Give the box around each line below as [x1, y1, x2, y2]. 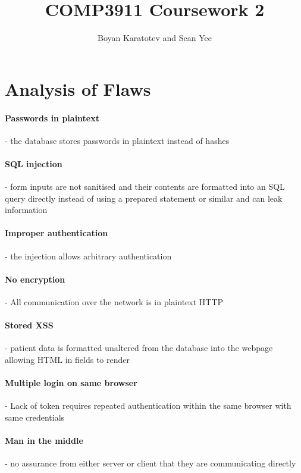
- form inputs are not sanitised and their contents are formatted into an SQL [5, 180, 285, 193]
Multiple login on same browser [5, 377, 137, 389]
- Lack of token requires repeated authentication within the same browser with [5, 399, 291, 412]
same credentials [5, 411, 65, 424]
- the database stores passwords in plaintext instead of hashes [5, 134, 230, 146]
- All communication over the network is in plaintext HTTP [5, 296, 224, 308]
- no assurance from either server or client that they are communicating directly [5, 457, 296, 469]
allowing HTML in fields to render [5, 353, 130, 366]
